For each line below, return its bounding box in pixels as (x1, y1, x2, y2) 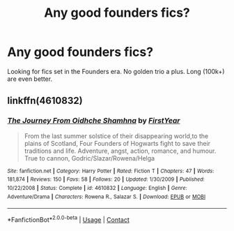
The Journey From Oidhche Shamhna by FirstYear (7, 116, 180, 126)
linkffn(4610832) (7, 95, 83, 107)
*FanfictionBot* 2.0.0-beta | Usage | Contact (7, 214, 130, 224)
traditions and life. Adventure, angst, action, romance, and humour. (24, 147, 217, 155)
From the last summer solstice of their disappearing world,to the (24, 131, 209, 140)
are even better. (7, 75, 53, 83)
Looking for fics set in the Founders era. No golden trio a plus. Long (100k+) (7, 67, 225, 75)
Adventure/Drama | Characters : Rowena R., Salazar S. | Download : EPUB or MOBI (7, 193, 206, 200)
